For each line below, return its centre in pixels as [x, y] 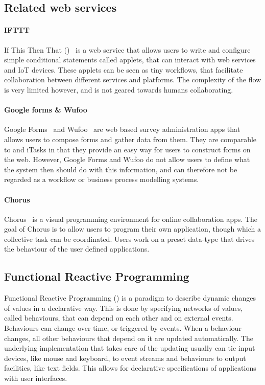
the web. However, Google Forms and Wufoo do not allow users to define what [127, 159]
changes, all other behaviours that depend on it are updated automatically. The [129, 338]
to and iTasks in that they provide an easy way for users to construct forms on [127, 149]
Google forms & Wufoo [46, 110]
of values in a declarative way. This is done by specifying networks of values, [124, 308]
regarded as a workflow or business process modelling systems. [102, 179]
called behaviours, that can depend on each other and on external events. [119, 318]
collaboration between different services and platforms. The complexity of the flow [133, 80]
